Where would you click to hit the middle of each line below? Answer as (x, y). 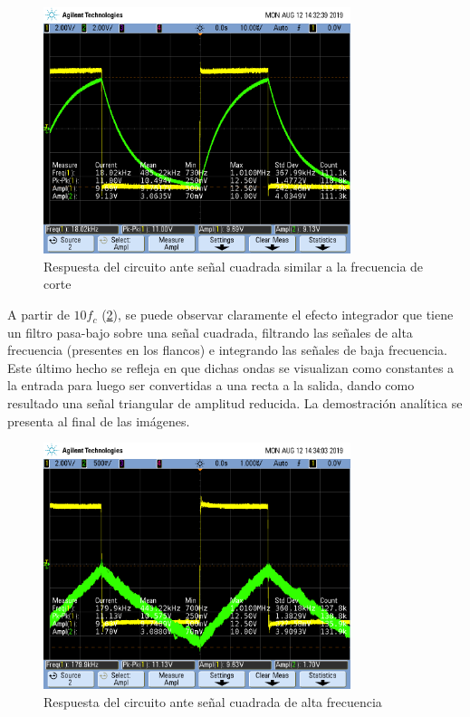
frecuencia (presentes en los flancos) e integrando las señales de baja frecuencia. (227, 350)
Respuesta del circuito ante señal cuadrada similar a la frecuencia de (234, 266)
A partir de (38, 315)
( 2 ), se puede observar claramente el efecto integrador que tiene (278, 315)
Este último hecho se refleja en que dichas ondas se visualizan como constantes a (231, 367)
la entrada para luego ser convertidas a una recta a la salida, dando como (211, 385)
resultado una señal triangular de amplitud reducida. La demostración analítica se (235, 403)
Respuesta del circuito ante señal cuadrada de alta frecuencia (213, 702)
